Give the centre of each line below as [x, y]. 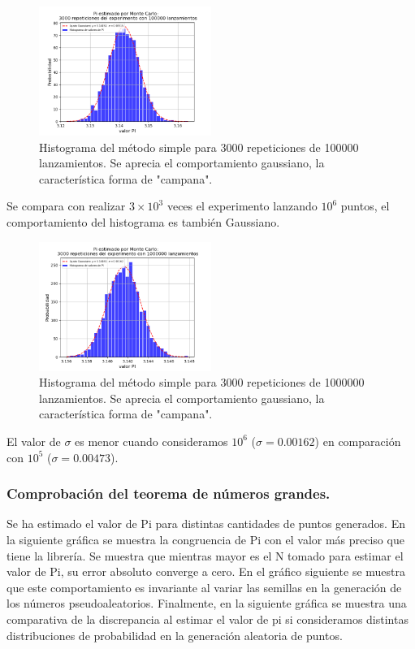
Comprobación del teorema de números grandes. [169, 493]
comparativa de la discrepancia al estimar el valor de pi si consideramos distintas [207, 619]
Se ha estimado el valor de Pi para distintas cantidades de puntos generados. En [206, 524]
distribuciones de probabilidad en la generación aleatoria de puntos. [175, 635]
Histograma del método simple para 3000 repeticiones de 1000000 [202, 382]
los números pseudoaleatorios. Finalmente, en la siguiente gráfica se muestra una [207, 603]
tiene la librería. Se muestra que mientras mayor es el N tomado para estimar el [205, 555]
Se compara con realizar [66, 206]
